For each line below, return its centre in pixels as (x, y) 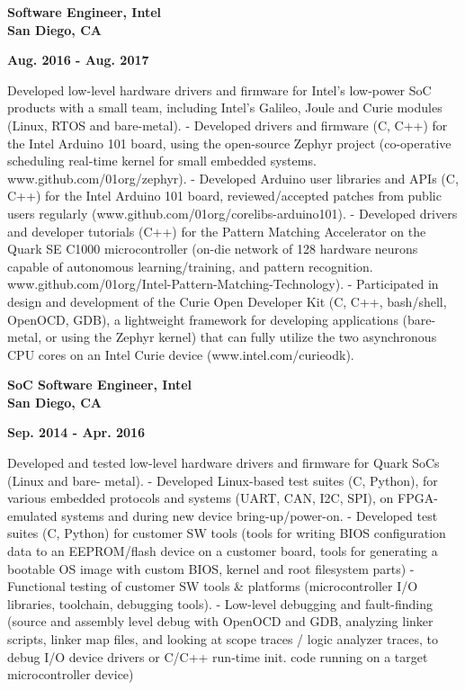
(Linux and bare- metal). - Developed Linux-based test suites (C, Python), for (223, 480)
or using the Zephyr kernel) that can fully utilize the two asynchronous (241, 337)
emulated (32, 515)
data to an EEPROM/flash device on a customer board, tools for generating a (223, 551)
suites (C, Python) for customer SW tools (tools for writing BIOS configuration (227, 533)
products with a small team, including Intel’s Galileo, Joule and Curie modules (225, 108)
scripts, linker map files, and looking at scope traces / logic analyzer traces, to (223, 639)
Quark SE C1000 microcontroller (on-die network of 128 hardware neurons (213, 249)
